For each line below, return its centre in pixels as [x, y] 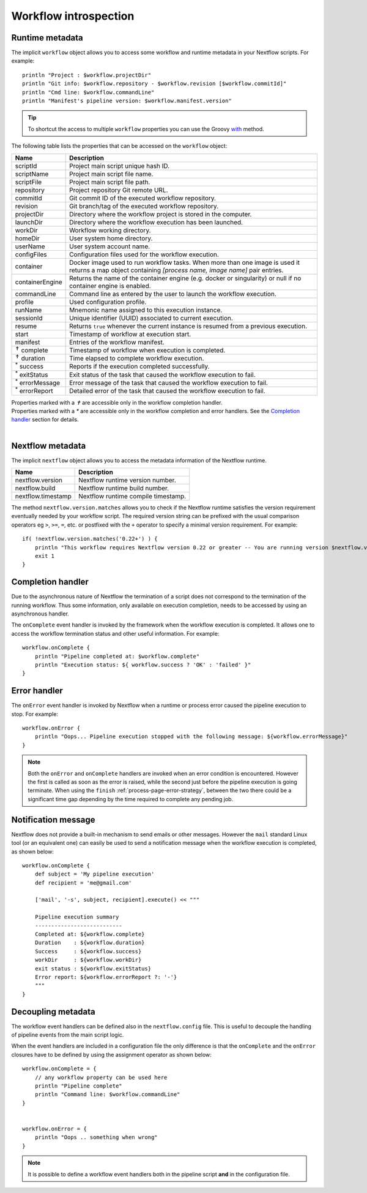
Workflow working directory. [110, 230]
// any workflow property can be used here [101, 1077]
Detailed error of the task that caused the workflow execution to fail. [167, 391]
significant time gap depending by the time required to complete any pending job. [131, 799]
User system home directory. [111, 238]
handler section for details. [45, 419]
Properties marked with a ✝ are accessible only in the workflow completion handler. [117, 402]
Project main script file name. [111, 173]
